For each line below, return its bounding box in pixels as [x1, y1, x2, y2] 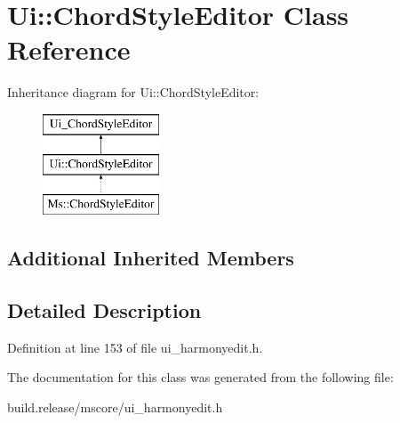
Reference [7, 31, 131, 68]
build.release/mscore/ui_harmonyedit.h [7, 398, 223, 417]
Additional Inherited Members [7, 244, 294, 272]
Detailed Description [7, 297, 202, 324]
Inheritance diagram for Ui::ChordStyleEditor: [7, 83, 260, 102]
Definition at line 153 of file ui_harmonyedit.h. [7, 338, 263, 356]
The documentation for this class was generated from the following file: [7, 368, 394, 386]
